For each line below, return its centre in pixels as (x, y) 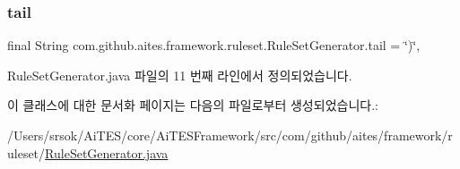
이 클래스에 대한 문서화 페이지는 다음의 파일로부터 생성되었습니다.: (193, 105)
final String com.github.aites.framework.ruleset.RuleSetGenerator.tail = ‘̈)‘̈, (214, 45)
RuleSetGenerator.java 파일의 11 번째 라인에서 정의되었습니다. (180, 75)
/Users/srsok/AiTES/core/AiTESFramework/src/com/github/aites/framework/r (230, 135)
